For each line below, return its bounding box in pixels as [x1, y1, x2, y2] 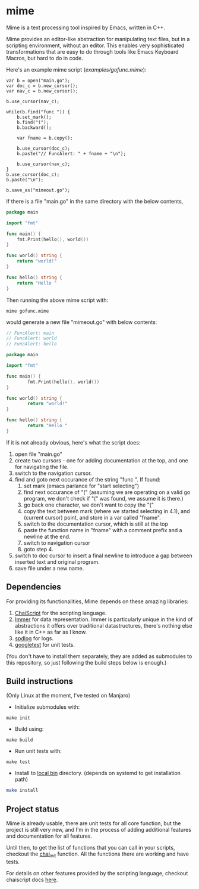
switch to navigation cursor [23, 539, 91, 547]
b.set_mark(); [17, 114, 52, 120]
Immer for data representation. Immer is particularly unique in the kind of [14, 616, 193, 623]
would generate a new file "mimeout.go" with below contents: [6, 318, 157, 326]
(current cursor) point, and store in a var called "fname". [23, 514, 162, 521]
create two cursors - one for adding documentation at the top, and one [14, 456, 188, 464]
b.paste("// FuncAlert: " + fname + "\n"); [17, 150, 127, 156]
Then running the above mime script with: [6, 297, 109, 304]
